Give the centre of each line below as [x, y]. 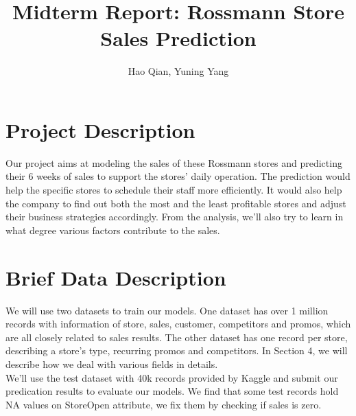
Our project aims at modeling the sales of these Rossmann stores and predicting [174, 162]
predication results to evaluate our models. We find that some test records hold [172, 391]
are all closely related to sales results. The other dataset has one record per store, [177, 337]
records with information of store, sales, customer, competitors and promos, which [178, 324]
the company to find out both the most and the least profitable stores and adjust [176, 203]
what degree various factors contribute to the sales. [113, 230]
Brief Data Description [116, 277]
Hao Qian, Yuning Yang [178, 71]
